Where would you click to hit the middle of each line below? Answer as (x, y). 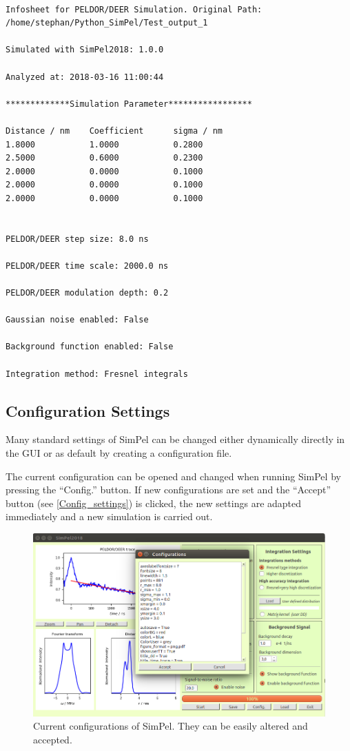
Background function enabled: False (90, 347)
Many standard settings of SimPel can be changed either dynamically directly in (175, 439)
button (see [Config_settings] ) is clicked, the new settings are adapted (154, 503)
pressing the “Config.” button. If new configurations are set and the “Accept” (168, 490)
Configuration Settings (88, 410)
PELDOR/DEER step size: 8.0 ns (77, 239)
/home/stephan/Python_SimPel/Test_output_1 (107, 23)
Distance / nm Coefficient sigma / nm (114, 131)
